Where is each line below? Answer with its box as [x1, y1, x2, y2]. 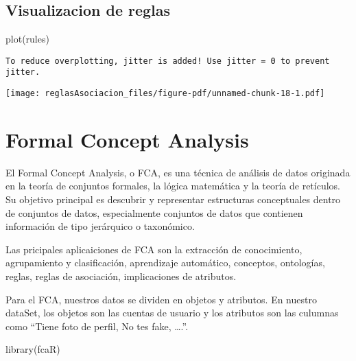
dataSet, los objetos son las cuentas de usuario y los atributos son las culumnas [5, 305, 339, 320]
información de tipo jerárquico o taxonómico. [5, 219, 195, 233]
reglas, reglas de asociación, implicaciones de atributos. [5, 269, 237, 283]
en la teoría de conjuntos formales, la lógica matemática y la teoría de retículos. [5, 178, 341, 193]
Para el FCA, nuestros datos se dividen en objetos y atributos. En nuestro [5, 292, 317, 306]
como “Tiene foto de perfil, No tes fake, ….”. [5, 318, 189, 333]
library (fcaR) [5, 342, 60, 356]
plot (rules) [5, 32, 49, 46]
